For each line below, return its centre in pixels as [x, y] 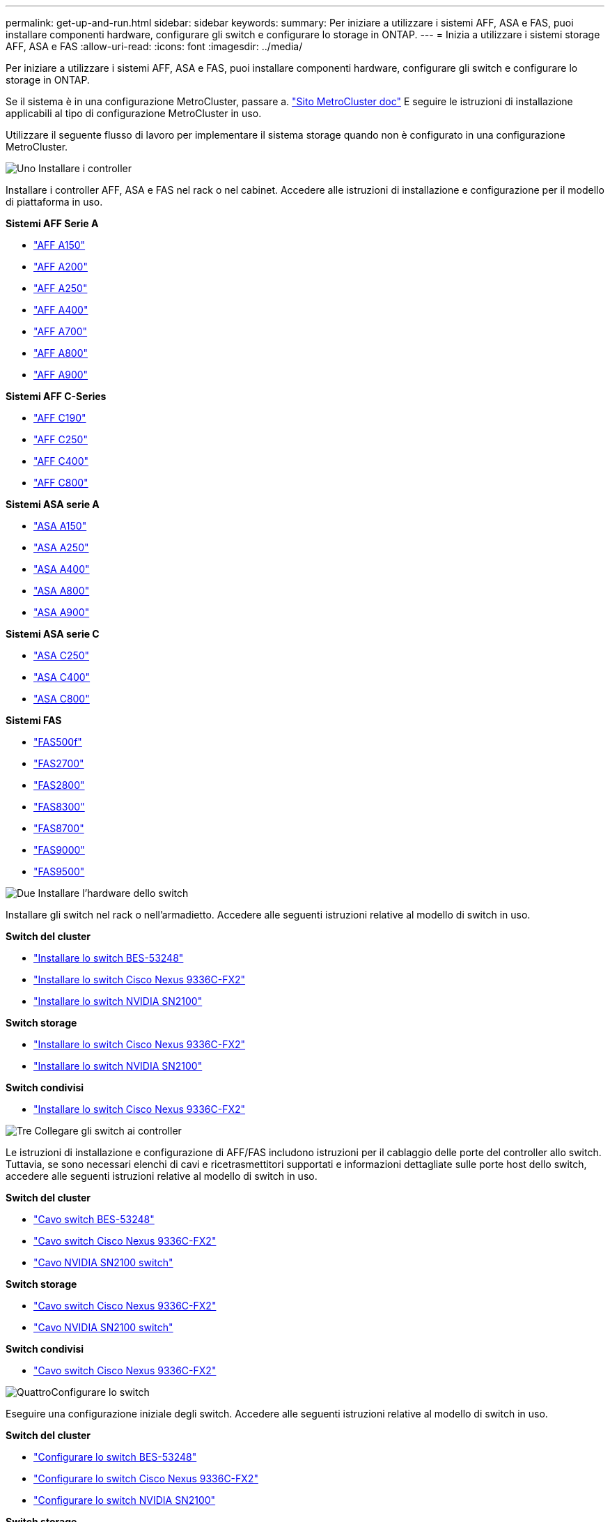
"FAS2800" [59, 785]
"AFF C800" [61, 483]
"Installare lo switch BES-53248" [109, 958]
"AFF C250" [61, 439]
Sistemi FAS [34, 720]
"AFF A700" [61, 331]
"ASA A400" [62, 569]
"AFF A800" [61, 353]
